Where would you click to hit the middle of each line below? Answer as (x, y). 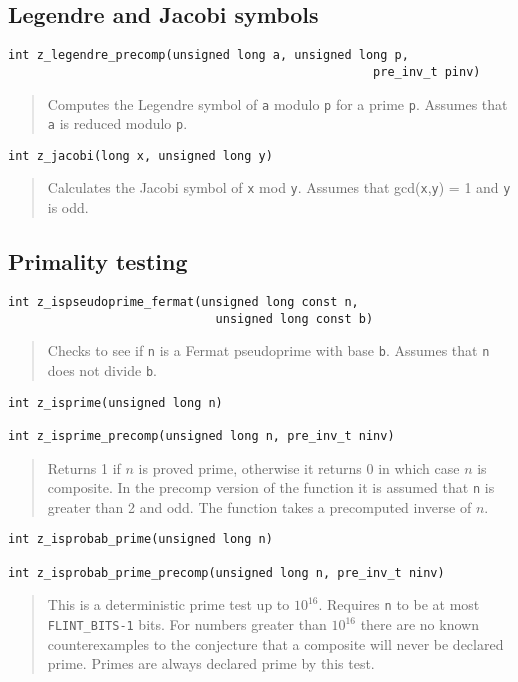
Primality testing (98, 261)
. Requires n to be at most (399, 604)
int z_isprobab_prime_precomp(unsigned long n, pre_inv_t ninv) (226, 572)
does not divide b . (102, 369)
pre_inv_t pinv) (427, 71)
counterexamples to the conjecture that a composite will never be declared (275, 643)
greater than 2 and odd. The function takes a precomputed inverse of (259, 506)
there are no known (419, 624)
